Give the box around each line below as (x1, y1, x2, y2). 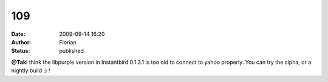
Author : (11, 38, 32, 46)
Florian (59, 38, 77, 46)
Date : (11, 30, 26, 38)
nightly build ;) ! (11, 67, 50, 74)
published (59, 47, 84, 55)
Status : (11, 47, 30, 55)
